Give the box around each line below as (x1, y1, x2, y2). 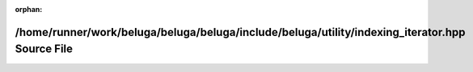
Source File (15, 42, 73, 56)
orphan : (15, 5, 43, 14)
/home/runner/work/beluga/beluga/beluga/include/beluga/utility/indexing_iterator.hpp (15, 25, 466, 39)
